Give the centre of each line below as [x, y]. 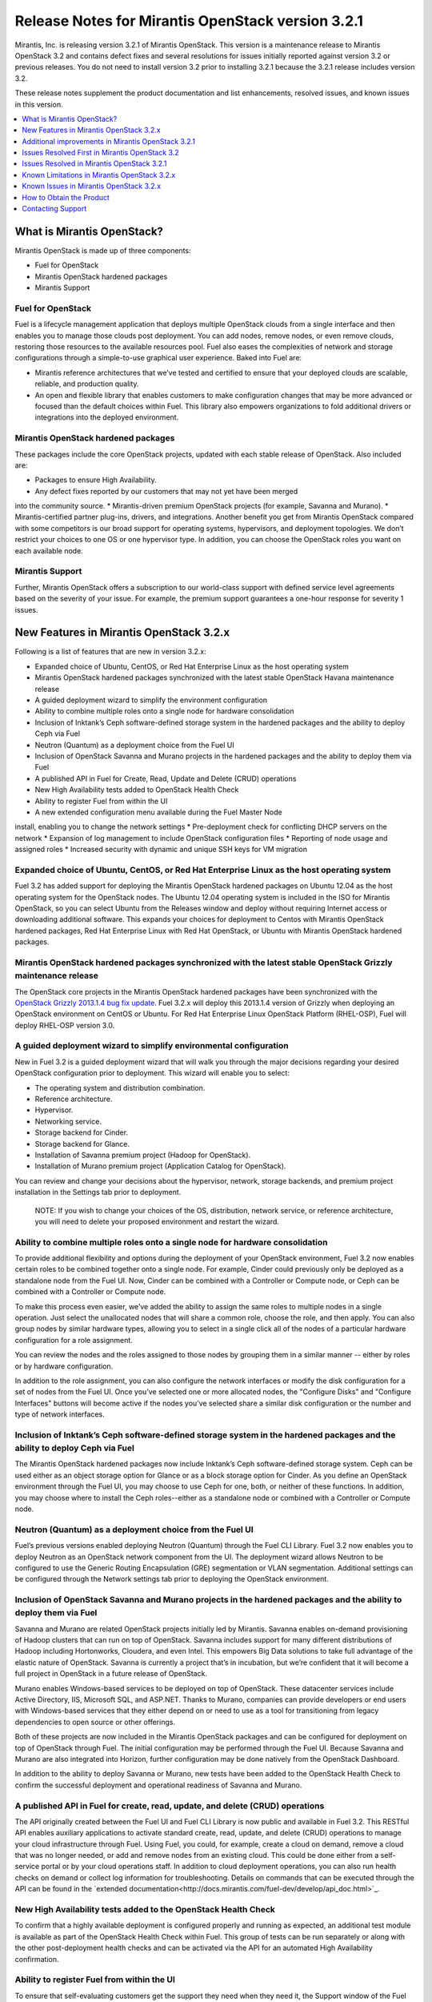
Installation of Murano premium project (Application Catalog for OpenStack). [160, 1166]
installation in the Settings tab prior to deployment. [98, 1192]
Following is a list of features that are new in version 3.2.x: [111, 652]
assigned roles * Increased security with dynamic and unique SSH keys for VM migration [161, 850]
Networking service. [68, 1121]
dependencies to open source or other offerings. [95, 1722]
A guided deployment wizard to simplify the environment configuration [151, 700]
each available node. [49, 551]
